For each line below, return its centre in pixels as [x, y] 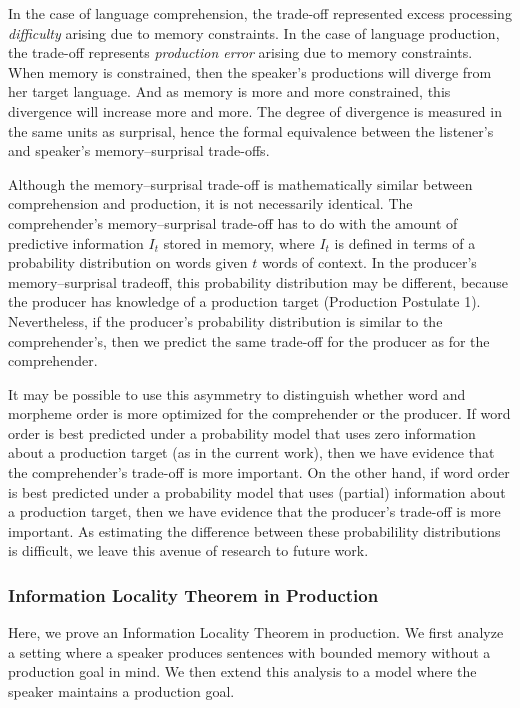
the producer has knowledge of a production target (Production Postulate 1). [244, 301]
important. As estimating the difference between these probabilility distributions [254, 530]
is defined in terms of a [405, 242]
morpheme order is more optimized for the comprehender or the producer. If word [259, 413]
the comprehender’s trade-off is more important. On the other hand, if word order [259, 472]
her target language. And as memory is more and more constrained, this [229, 91]
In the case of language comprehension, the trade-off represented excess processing [260, 13]
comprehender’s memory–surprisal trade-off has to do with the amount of [233, 222]
